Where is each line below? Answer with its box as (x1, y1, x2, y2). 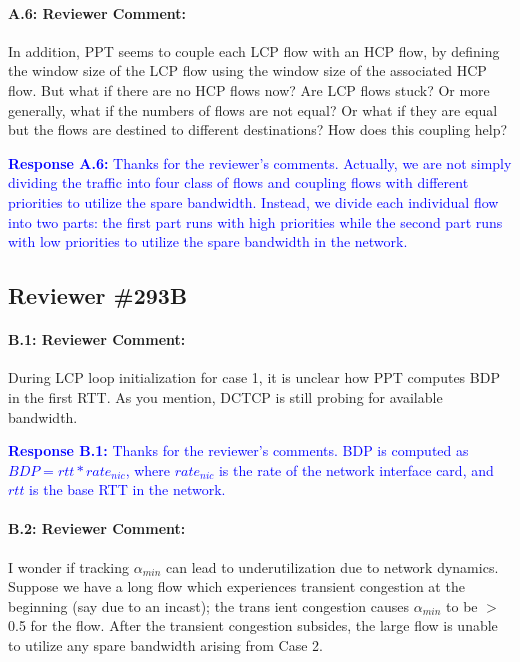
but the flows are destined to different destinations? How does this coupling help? (8, 119, 508, 140)
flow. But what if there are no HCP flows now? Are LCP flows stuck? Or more (8, 79, 490, 100)
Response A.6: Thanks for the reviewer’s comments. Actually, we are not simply (8, 152, 512, 173)
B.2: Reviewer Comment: (8, 518, 186, 539)
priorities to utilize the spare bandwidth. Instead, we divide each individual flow (8, 191, 499, 212)
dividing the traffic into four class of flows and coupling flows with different (8, 172, 469, 193)
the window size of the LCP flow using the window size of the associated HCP (8, 60, 487, 81)
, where (125, 459, 171, 480)
